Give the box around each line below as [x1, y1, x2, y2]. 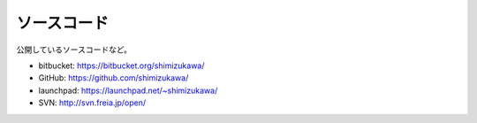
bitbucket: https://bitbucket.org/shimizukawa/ [38, 60, 205, 71]
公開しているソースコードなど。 [16, 44, 132, 55]
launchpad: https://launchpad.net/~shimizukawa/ [38, 85, 218, 96]
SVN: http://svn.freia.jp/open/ [38, 97, 146, 108]
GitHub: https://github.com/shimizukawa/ [38, 73, 189, 83]
